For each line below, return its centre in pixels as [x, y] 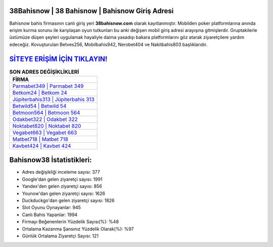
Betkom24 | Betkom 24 [40, 93]
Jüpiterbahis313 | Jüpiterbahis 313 [53, 99]
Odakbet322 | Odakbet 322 [45, 119]
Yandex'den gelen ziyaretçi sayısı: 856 [62, 186]
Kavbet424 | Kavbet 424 [42, 146]
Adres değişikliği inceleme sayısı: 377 [61, 172]
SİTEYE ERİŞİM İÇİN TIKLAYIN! [58, 59]
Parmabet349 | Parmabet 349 [48, 86]
